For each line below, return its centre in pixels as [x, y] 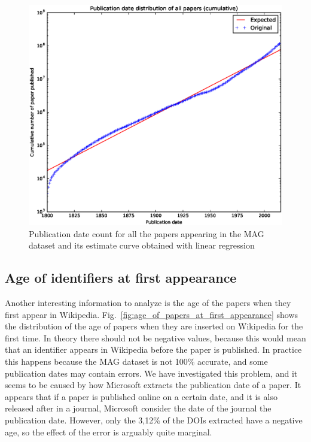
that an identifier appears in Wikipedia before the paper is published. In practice [153, 349]
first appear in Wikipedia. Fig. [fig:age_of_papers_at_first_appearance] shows [152, 314]
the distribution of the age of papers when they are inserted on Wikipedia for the [154, 326]
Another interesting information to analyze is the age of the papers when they [148, 303]
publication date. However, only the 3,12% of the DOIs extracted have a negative [154, 420]
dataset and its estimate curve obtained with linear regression [142, 245]
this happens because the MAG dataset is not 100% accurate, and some [136, 361]
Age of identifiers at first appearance [121, 278]
